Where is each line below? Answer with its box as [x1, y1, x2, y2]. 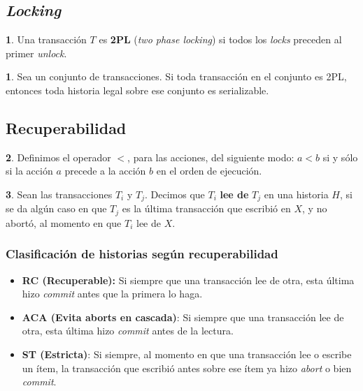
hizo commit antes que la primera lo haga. [22, 286, 203, 301]
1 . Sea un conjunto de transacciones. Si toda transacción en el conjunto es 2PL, [6, 69, 347, 84]
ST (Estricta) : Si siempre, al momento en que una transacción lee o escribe [22, 347, 352, 362]
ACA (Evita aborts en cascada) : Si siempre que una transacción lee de [22, 309, 344, 324]
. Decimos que [144, 186, 205, 201]
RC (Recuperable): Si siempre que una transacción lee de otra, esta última [22, 272, 355, 287]
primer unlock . [6, 45, 67, 60]
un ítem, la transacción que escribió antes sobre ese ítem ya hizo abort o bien [22, 360, 352, 375]
